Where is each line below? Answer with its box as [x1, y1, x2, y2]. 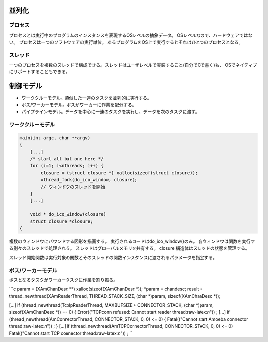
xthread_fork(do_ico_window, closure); [40, 177, 137, 183]
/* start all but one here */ [30, 156, 104, 162]
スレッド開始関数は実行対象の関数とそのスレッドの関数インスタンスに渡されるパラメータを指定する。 [9, 254, 218, 260]
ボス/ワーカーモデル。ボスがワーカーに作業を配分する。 [21, 102, 136, 108]
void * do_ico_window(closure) [30, 211, 106, 217]
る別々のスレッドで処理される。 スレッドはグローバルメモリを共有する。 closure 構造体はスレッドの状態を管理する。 [9, 245, 250, 251]
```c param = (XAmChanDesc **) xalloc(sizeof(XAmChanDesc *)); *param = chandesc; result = [9, 286, 203, 292]
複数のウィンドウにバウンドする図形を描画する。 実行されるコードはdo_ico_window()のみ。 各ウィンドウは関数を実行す [9, 238, 255, 244]
